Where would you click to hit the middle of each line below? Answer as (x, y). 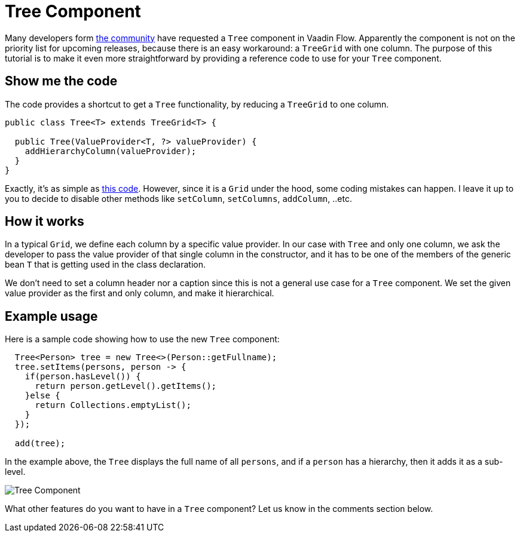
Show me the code (61, 81)
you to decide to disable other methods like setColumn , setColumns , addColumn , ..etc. (178, 198)
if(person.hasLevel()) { (83, 377)
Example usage (51, 316)
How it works (45, 222)
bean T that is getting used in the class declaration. (105, 265)
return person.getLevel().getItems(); (126, 386)
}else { (42, 396)
